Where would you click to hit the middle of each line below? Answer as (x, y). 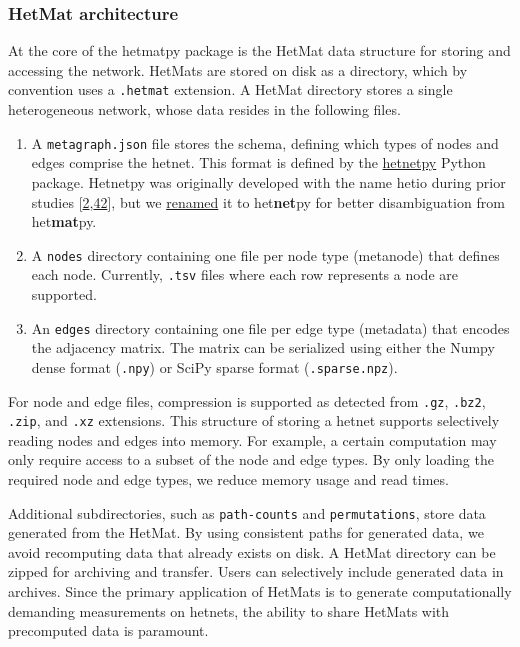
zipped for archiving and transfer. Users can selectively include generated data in (256, 571)
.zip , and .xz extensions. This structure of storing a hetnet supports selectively (254, 420)
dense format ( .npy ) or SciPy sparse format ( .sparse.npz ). (214, 366)
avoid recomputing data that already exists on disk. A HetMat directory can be (252, 551)
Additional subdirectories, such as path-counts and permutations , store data (247, 512)
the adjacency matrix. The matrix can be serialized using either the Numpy (263, 347)
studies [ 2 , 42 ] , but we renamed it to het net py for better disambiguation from (268, 201)
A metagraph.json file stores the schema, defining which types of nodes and (265, 142)
